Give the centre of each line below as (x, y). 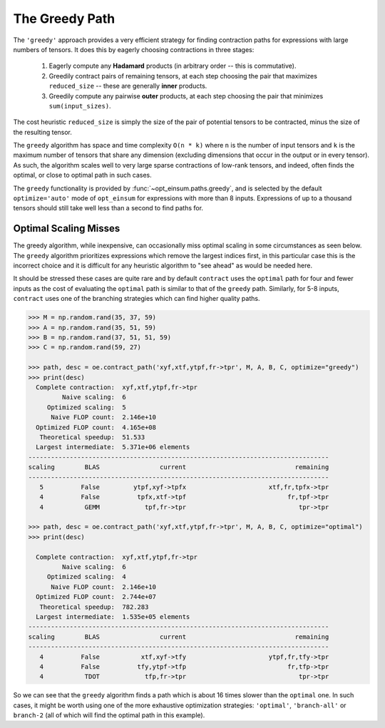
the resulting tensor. (43, 132)
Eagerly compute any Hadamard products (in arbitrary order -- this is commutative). (173, 66)
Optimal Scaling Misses (67, 229)
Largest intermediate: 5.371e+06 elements (113, 447)
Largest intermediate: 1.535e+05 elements (113, 616)
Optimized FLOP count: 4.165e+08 (96, 427)
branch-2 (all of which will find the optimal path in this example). (109, 715)
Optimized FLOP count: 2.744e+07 (96, 597)
